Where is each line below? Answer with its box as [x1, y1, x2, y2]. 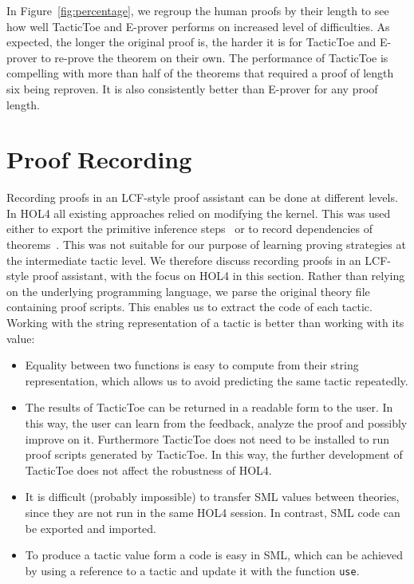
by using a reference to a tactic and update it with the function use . [25, 562, 360, 578]
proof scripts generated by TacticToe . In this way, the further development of [25, 446, 403, 463]
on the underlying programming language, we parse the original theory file [6, 282, 370, 299]
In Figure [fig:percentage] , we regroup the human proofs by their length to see [6, 2, 389, 18]
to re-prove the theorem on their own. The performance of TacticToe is [41, 49, 388, 65]
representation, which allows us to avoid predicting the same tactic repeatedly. [25, 372, 408, 389]
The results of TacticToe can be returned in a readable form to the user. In [25, 399, 393, 416]
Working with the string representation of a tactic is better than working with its [6, 314, 404, 331]
